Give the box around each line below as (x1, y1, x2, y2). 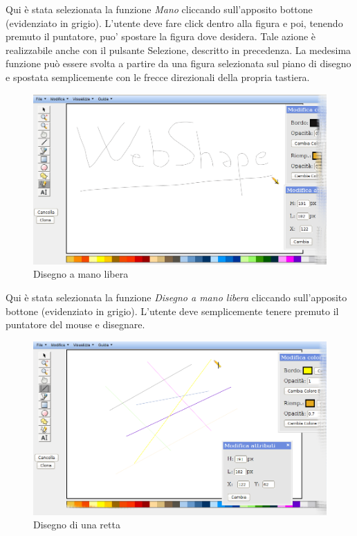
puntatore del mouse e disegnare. (6, 317, 145, 332)
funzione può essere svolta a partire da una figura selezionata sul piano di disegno (6, 56, 351, 71)
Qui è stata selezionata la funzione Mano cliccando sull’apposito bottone (6, 2, 313, 16)
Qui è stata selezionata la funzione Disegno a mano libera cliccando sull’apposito (6, 290, 347, 305)
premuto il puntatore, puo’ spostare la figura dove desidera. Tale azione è (6, 29, 316, 44)
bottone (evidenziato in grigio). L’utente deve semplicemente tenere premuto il (6, 303, 339, 318)
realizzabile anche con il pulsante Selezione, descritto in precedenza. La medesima (6, 42, 351, 57)
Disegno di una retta (33, 517, 120, 532)
